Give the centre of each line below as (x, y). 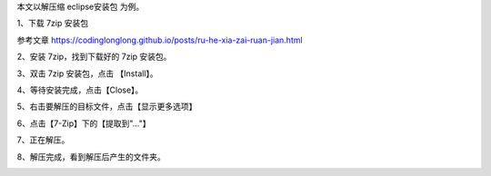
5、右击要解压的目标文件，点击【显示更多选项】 (107, 107)
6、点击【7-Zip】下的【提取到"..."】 (84, 123)
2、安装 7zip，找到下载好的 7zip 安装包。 (94, 57)
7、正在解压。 (43, 140)
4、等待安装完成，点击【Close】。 (80, 90)
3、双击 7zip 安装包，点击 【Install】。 (87, 73)
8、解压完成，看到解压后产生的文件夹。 (91, 156)
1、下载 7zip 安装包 (53, 24)
